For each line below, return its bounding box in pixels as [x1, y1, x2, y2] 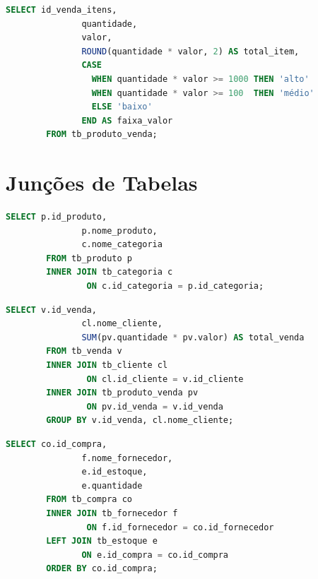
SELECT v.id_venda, [6, 304, 97, 315]
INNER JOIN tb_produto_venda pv [46, 388, 199, 398]
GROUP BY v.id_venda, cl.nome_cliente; [46, 415, 234, 426]
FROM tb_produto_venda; [46, 129, 158, 140]
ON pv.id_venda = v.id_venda [86, 401, 223, 412]
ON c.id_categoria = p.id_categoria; [86, 281, 264, 292]
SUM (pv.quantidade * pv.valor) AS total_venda [81, 332, 305, 342]
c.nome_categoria [81, 239, 163, 250]
